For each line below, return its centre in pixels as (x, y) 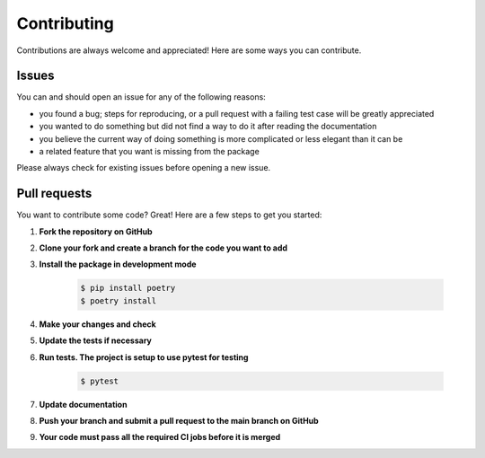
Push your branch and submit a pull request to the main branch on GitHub (179, 420)
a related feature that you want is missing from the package (149, 152)
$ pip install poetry (128, 288)
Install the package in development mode (118, 264)
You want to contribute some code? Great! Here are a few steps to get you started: (169, 215)
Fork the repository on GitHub (96, 231)
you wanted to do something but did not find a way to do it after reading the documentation (208, 127)
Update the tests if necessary (96, 340)
